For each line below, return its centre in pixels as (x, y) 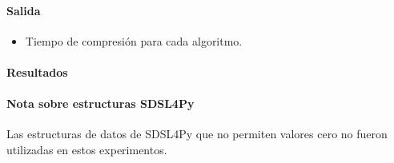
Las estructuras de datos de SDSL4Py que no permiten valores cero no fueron (197, 134)
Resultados (37, 72)
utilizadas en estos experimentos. (87, 149)
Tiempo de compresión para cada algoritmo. (134, 40)
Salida (24, 10)
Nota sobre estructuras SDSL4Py (101, 103)
